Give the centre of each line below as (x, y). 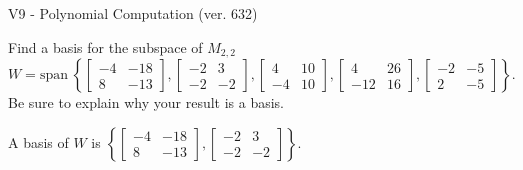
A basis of (38, 141)
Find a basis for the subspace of (105, 46)
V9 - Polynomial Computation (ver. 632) (133, 13)
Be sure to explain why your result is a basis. (146, 102)
